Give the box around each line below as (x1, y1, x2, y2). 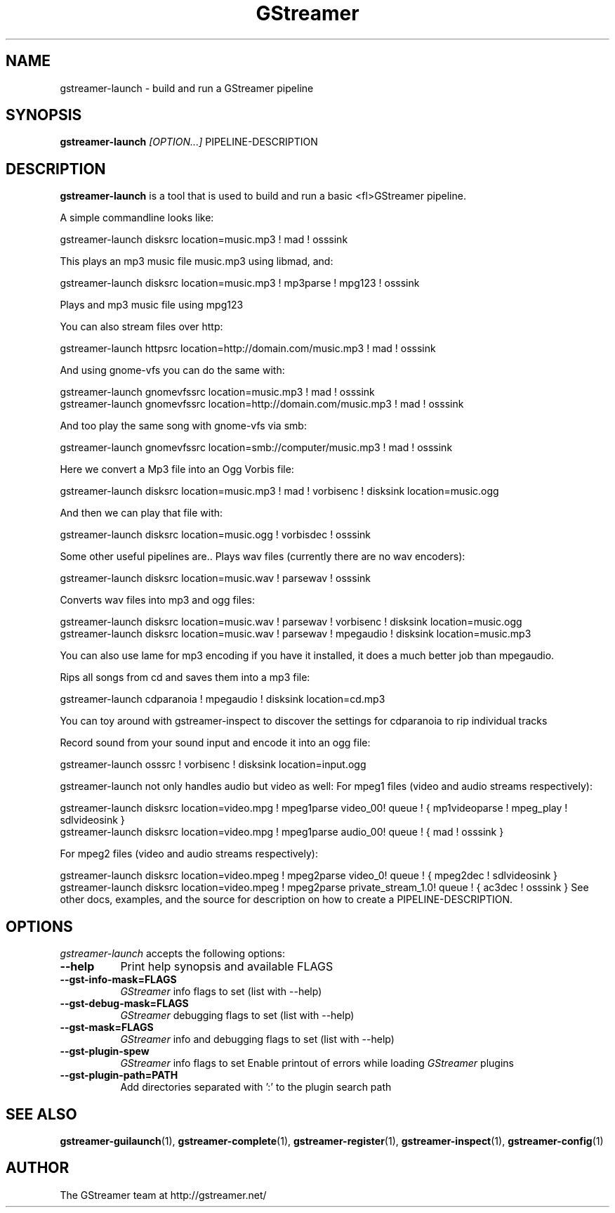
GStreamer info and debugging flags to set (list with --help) (120, 1033, 395, 1046)
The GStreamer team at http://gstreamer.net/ (60, 1188, 267, 1201)
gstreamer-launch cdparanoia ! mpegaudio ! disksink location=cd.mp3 (60, 693, 385, 706)
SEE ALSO (6, 1105, 77, 1123)
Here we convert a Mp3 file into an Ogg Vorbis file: (60, 463, 294, 476)
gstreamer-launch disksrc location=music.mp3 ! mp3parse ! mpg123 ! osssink (60, 277, 420, 290)
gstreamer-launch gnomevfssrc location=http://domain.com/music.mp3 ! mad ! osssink (60, 398, 464, 410)
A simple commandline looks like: (60, 212, 214, 224)
